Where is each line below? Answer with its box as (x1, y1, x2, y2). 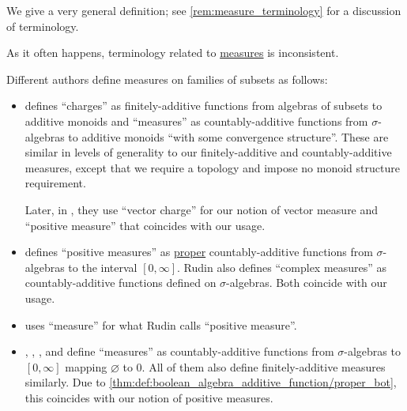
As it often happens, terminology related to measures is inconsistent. (6, 44, 339, 61)
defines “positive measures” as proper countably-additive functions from (24, 243, 373, 260)
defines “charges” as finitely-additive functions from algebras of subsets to (24, 97, 383, 114)
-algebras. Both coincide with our (226, 274, 387, 291)
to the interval (68, 258, 138, 275)
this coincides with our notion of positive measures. (24, 389, 273, 405)
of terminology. (6, 17, 79, 34)
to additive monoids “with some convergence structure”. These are (68, 128, 389, 145)
